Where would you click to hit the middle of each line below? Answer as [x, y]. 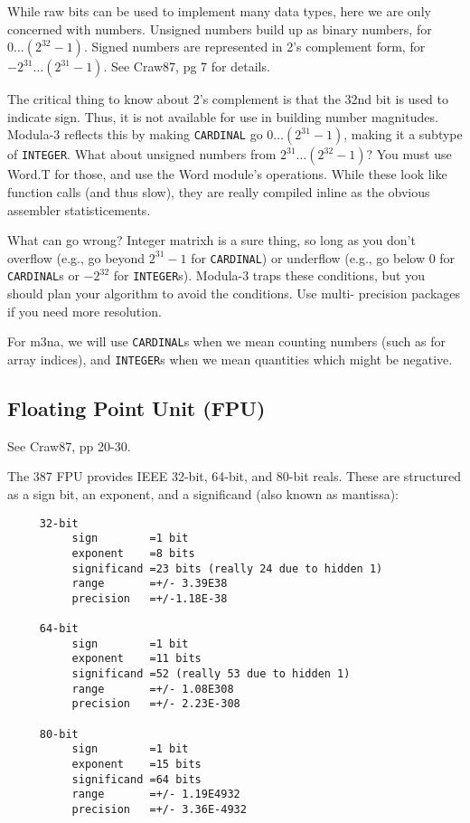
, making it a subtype [403, 134]
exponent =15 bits [136, 765]
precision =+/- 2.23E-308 [156, 704]
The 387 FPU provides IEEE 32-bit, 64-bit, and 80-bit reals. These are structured [234, 476]
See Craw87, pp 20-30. [69, 445]
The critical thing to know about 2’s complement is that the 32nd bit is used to [228, 99]
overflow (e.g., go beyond [76, 257]
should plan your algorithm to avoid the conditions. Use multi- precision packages [234, 293]
